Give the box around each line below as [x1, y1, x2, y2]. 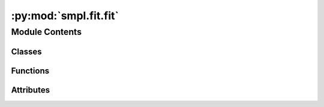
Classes [11, 46, 42, 57]
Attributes [11, 85, 50, 95]
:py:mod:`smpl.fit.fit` [11, 9, 119, 22]
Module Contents [11, 26, 82, 37]
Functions [11, 66, 50, 76]
